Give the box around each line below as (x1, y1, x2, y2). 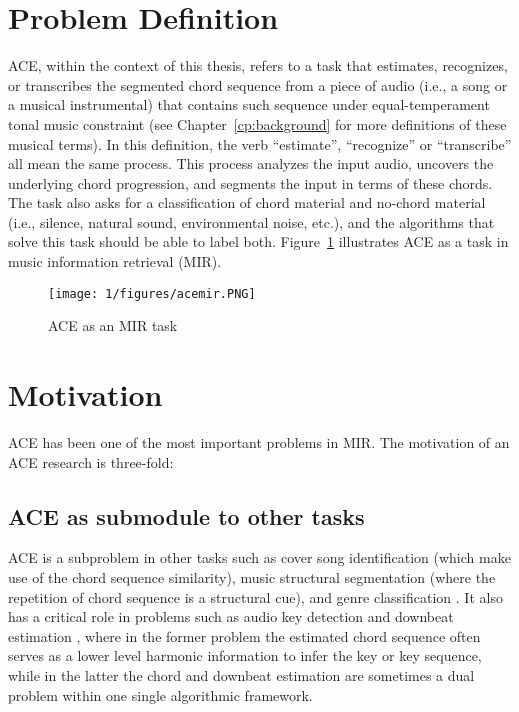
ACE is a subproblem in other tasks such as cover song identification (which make (8, 547, 511, 568)
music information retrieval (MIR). (8, 251, 222, 272)
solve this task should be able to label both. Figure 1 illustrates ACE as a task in (8, 231, 509, 252)
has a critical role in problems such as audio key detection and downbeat (8, 606, 454, 627)
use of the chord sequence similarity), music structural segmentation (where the (8, 567, 496, 588)
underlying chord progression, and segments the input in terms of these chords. (8, 172, 493, 193)
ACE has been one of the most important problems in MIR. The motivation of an (8, 432, 510, 453)
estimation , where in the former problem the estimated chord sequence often (8, 625, 481, 646)
